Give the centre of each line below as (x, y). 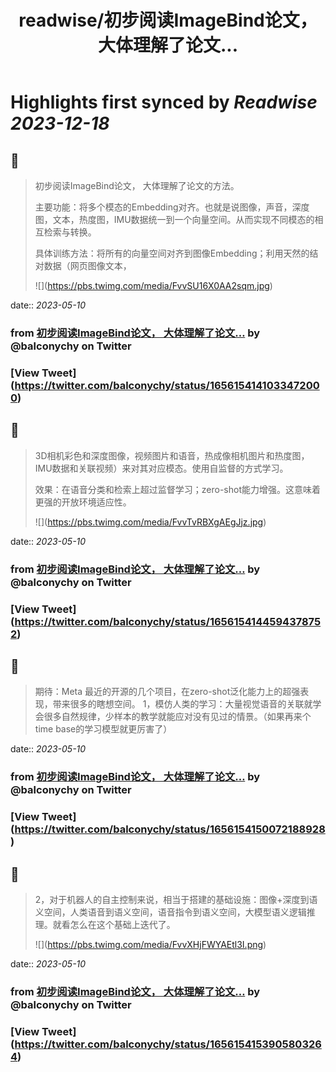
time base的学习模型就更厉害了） (103, 729)
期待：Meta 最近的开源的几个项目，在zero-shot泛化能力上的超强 (167, 692)
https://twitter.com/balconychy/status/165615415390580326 (168, 1044)
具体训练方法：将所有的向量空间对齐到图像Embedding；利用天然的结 (176, 253)
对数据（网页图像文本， (83, 265)
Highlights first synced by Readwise (164, 102)
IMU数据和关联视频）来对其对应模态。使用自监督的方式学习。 (161, 468)
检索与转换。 (70, 232)
